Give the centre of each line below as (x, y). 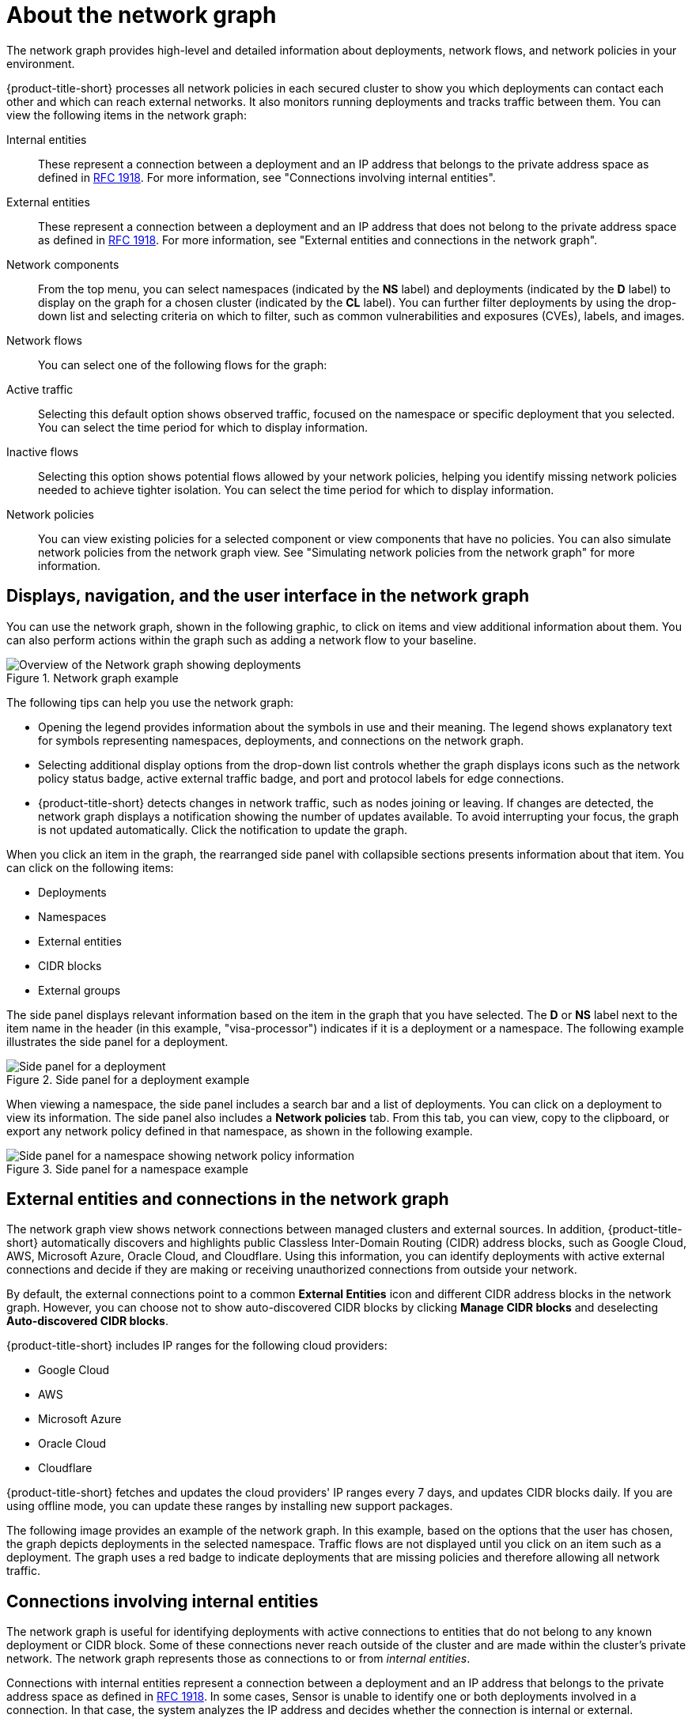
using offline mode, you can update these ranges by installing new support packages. (230, 1506)
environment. (41, 63)
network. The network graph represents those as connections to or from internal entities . (238, 1659)
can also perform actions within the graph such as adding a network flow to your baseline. (242, 640)
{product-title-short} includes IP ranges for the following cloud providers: (197, 1346)
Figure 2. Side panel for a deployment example (128, 1079)
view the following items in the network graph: (127, 115)
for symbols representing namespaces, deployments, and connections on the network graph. (281, 740)
